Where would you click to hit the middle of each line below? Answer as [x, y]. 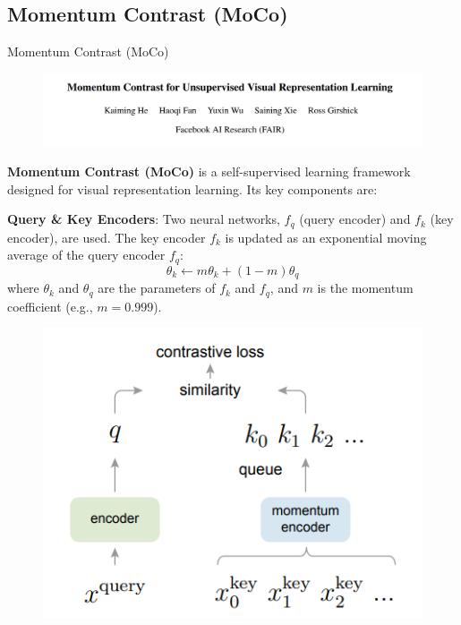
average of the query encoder [86, 255]
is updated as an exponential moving [326, 237]
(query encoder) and [355, 219]
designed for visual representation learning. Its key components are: [192, 188]
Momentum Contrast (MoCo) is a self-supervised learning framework [209, 171]
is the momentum [365, 288]
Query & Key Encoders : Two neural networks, [144, 219]
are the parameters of [157, 288]
